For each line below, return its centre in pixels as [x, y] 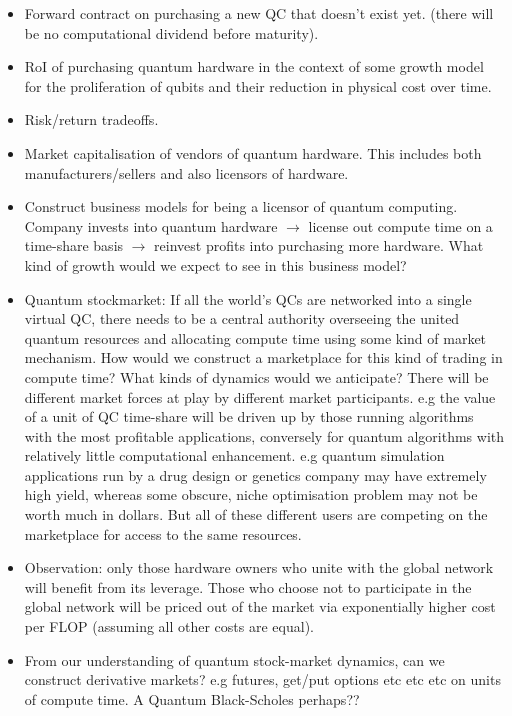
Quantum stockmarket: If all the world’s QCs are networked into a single [248, 298]
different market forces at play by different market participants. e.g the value [260, 396]
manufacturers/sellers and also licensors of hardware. [186, 172]
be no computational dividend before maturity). [171, 32]
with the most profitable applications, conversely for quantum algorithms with [264, 435]
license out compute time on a [400, 225]
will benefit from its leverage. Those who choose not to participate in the [248, 586]
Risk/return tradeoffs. [91, 119]
